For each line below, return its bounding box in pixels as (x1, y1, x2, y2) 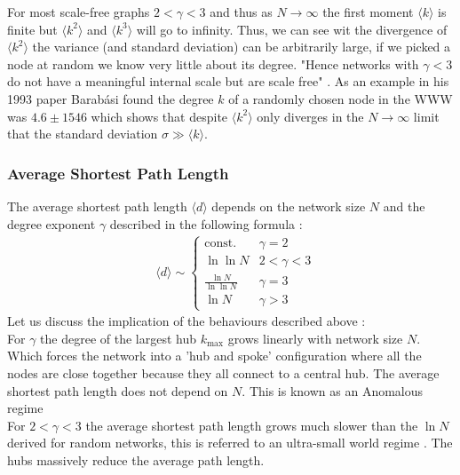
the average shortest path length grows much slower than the (85, 416, 418, 434)
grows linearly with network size (227, 329, 403, 347)
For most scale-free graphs (7, 3, 150, 20)
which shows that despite (91, 107, 228, 125)
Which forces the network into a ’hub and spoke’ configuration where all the (7, 346, 422, 365)
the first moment (322, 3, 414, 20)
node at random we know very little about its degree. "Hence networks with (7, 54, 419, 73)
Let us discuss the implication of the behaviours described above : (7, 312, 366, 330)
